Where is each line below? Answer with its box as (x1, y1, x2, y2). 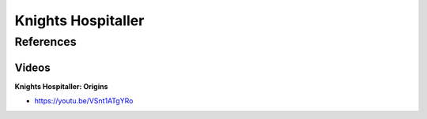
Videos (14, 61, 51, 74)
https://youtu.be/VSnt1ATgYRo (34, 96, 134, 106)
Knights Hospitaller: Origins (14, 81, 108, 91)
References (14, 35, 77, 49)
